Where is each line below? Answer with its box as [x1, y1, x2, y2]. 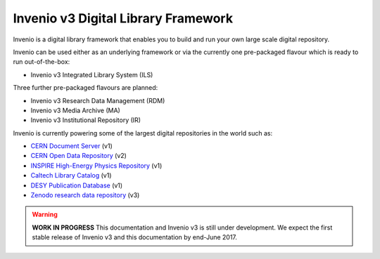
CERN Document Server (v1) [30, 142, 113, 150]
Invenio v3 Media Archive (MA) [30, 106, 121, 114]
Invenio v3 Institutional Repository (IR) [30, 116, 141, 124]
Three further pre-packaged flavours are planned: [13, 84, 158, 92]
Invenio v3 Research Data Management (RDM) [30, 96, 165, 105]
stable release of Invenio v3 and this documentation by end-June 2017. [32, 233, 237, 241]
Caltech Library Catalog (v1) [30, 171, 112, 180]
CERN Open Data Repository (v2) [30, 152, 127, 160]
